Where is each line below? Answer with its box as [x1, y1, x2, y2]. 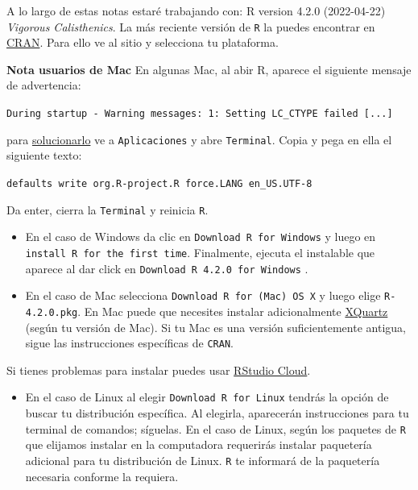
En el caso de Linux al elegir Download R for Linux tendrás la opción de [25, 388, 389, 405]
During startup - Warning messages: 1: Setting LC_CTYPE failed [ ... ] [6, 108, 393, 120]
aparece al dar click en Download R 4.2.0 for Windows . [25, 260, 308, 276]
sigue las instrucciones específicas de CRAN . [25, 334, 234, 351]
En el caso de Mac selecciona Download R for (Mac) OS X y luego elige [25, 287, 381, 304]
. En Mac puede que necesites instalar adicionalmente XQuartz [77, 302, 388, 319]
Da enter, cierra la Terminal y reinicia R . [6, 201, 209, 218]
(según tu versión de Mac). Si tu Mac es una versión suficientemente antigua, [25, 318, 406, 335]
